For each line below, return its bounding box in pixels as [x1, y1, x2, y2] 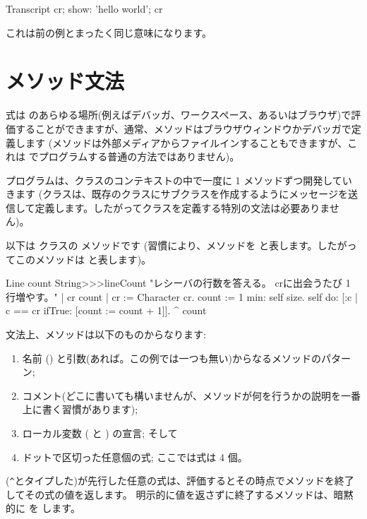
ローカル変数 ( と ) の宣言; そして [22, 426, 178, 440]
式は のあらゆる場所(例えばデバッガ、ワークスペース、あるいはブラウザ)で [6, 107, 351, 122]
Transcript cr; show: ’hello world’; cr [6, 1, 163, 16]
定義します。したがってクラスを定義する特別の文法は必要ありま [35, 200, 330, 215]
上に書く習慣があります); [22, 402, 138, 417]
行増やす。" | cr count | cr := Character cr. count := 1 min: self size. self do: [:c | [6, 289, 358, 304]
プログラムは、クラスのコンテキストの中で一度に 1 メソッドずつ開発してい [6, 172, 352, 187]
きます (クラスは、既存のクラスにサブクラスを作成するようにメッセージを [6, 186, 348, 201]
